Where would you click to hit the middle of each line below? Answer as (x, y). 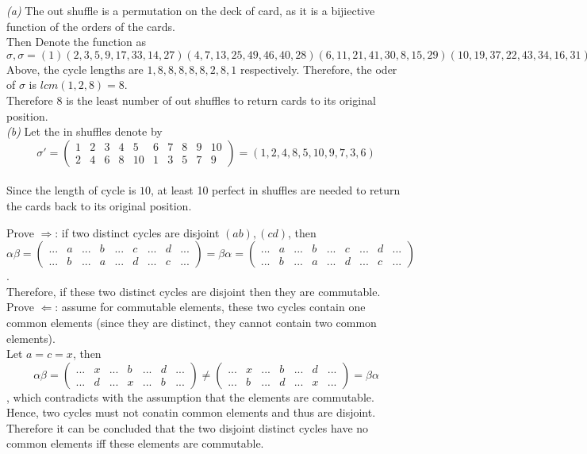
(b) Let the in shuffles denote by (84, 131)
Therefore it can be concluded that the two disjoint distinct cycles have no (188, 427)
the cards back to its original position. (99, 205)
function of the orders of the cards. (91, 26)
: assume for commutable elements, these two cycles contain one (210, 307)
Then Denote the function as (77, 42)
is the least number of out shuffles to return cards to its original (221, 100)
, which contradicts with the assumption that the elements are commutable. (190, 396)
